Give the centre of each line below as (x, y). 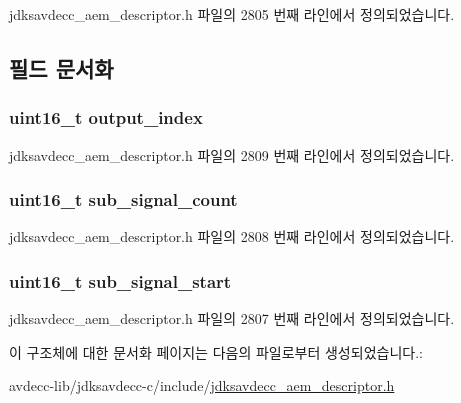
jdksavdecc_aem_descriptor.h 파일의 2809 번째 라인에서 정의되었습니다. (232, 154)
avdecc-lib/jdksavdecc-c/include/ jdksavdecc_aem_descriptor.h (202, 385)
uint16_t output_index (106, 117)
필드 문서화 (61, 67)
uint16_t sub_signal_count (123, 199)
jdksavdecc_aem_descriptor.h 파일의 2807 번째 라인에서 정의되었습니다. (232, 318)
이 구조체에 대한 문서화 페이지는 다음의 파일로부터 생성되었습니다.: (216, 351)
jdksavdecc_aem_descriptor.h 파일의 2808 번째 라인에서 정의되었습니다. (232, 236)
